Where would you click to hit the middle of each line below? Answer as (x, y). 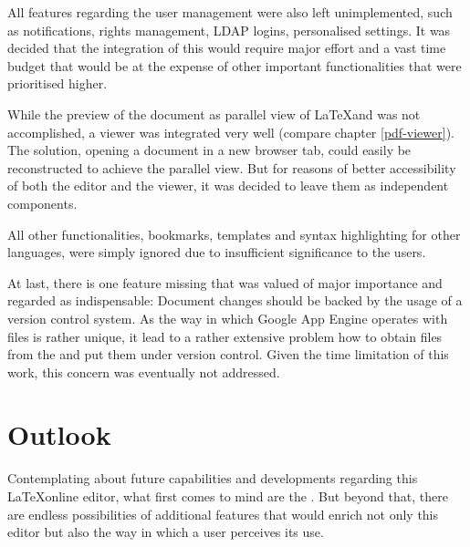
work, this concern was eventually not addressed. (144, 372)
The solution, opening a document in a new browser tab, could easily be (209, 150)
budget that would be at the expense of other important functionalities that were (235, 65)
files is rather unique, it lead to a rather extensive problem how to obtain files (225, 336)
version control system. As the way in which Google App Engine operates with (228, 318)
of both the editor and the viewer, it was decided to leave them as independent (228, 186)
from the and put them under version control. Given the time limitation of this (228, 354)
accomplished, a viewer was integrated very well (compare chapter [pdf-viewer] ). (231, 132)
